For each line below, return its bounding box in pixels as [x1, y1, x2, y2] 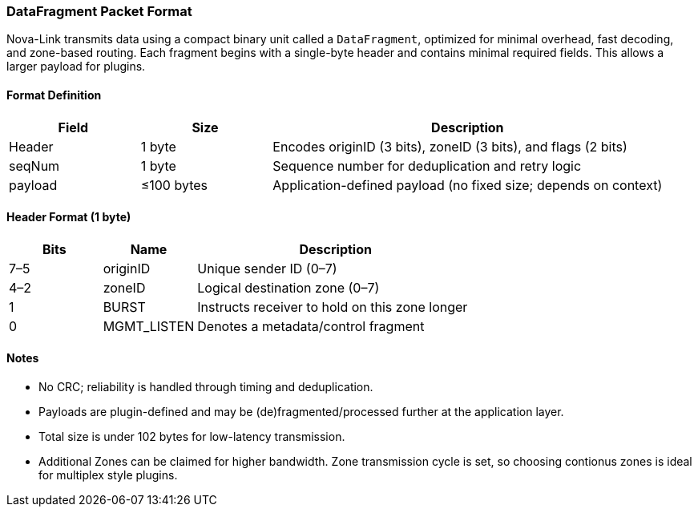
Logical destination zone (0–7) [197, 279, 380, 296]
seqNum [9, 157, 60, 174]
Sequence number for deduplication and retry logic [272, 157, 582, 174]
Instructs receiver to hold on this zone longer [197, 298, 468, 315]
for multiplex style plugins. [38, 468, 178, 483]
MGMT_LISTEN [103, 317, 195, 334]
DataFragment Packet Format [6, 3, 192, 19]
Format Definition [6, 87, 102, 102]
